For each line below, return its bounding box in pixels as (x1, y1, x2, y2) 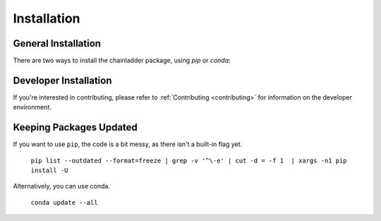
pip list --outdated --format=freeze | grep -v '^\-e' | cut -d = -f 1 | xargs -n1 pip (30, 156, 347, 165)
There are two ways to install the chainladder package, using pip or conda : (13, 56, 231, 65)
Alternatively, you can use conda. (13, 182, 111, 191)
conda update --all (30, 198, 98, 206)
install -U (30, 167, 68, 174)
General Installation (13, 37, 102, 49)
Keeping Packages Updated (13, 121, 138, 133)
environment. (13, 103, 52, 112)
